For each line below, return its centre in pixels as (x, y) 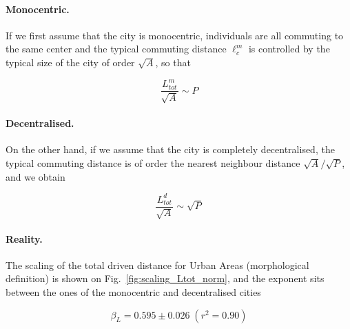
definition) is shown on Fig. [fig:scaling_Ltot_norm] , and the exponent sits (165, 278)
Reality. (24, 238)
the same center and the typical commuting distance (116, 49)
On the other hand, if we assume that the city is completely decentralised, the (170, 149)
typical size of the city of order (70, 62)
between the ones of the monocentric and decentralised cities (133, 292)
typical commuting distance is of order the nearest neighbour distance (153, 162)
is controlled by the (289, 49)
